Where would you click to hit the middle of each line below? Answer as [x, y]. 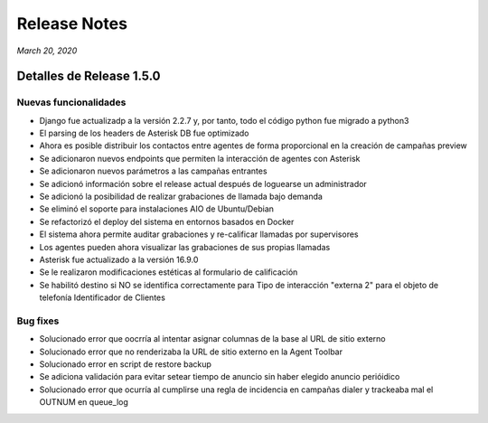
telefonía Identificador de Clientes [103, 297]
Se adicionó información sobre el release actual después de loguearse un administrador [203, 183]
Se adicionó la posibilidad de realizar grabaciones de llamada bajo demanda [181, 197]
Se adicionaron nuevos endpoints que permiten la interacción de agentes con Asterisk [200, 158]
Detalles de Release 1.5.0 [89, 76]
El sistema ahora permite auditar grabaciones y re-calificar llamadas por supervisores [199, 234]
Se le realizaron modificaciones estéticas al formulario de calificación [169, 272]
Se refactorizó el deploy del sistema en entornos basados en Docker [167, 221]
